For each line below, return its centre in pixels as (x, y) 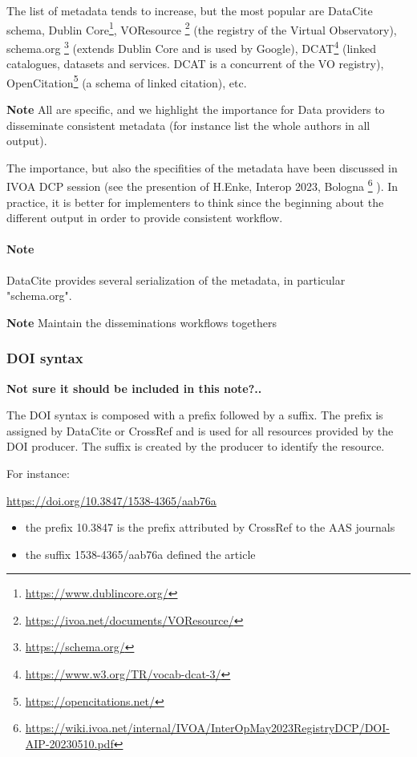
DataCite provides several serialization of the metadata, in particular (176, 279)
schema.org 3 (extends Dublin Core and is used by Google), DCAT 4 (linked (191, 47)
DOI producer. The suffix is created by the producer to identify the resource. (196, 446)
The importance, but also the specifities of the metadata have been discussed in (202, 167)
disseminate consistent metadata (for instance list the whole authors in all (188, 125)
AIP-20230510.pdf (69, 743)
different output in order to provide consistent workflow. (145, 218)
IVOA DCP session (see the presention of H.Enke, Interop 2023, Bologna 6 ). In (202, 185)
